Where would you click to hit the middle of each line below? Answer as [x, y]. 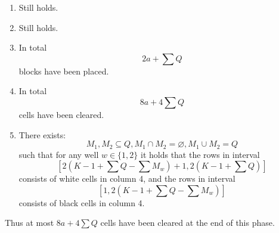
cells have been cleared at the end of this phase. [187, 223]
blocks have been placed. [64, 71]
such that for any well [59, 154]
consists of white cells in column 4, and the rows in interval [127, 178]
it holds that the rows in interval [200, 154]
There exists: [42, 134]
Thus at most [30, 223]
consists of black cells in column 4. [82, 202]
